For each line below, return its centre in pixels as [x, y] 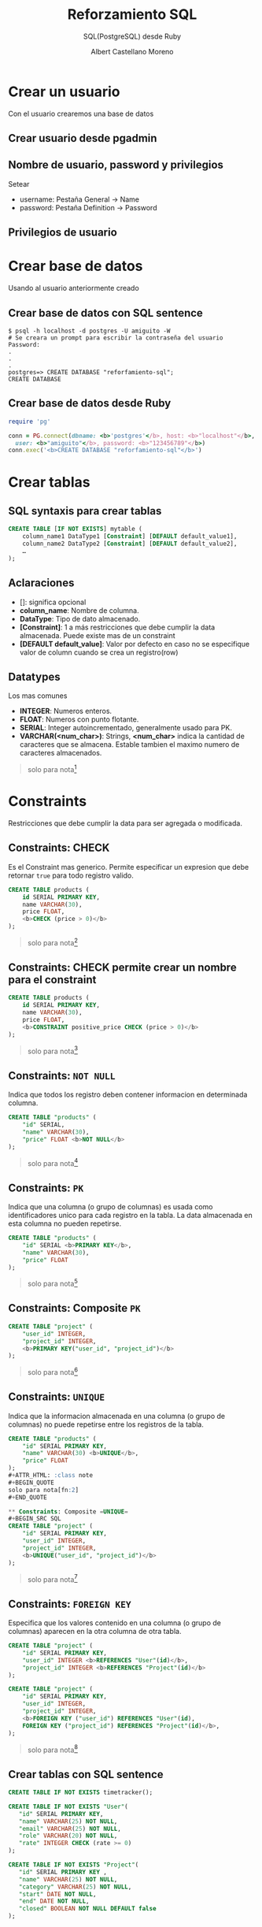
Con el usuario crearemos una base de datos [81, 113]
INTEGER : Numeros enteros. [66, 711]
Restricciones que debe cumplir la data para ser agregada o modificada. [125, 823]
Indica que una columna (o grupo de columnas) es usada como [111, 1207]
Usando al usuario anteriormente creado [74, 288]
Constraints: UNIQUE [56, 1397]
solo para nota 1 [52, 769]
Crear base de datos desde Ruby [90, 403]
